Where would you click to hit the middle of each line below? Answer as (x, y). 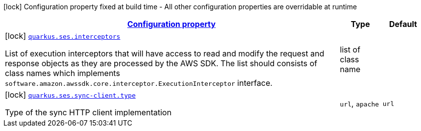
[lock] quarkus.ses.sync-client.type (70, 95)
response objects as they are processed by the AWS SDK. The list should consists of (161, 63)
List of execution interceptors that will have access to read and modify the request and (165, 53)
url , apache (359, 104)
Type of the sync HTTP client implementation (88, 112)
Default (403, 24)
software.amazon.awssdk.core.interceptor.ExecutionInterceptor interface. (139, 83)
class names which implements (62, 73)
